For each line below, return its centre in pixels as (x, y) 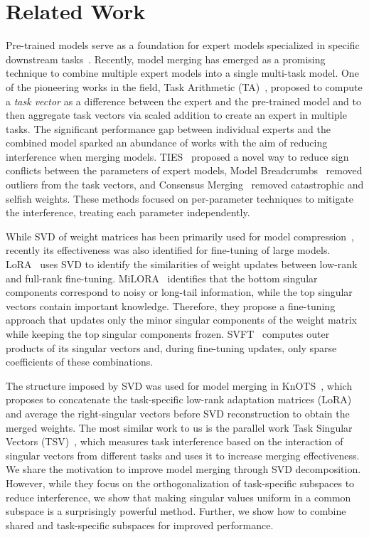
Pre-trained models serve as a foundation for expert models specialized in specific (183, 45)
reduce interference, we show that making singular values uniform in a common (178, 497)
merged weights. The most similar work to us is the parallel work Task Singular (179, 427)
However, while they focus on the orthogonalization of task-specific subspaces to (180, 483)
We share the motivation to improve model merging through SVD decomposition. (183, 469)
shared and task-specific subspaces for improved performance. (140, 525)
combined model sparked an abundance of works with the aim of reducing (167, 143)
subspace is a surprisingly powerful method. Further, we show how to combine (176, 511)
